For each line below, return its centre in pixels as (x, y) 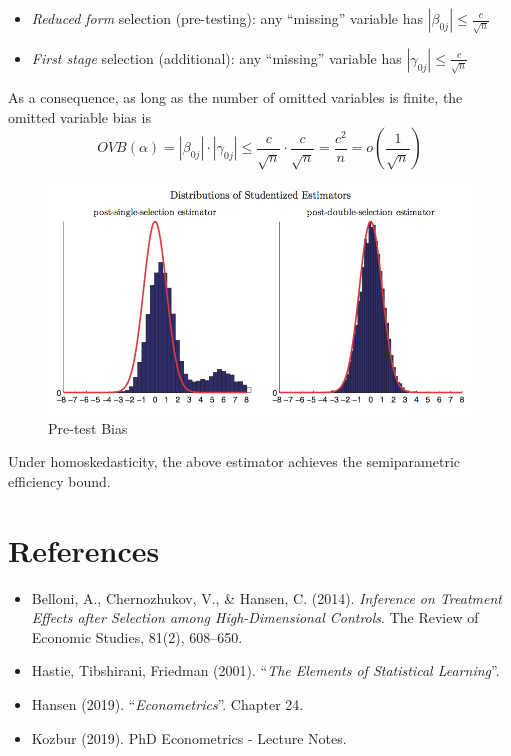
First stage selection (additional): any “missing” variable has (216, 57)
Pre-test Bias (88, 427)
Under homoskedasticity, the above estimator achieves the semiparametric (234, 461)
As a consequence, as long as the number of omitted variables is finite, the (235, 96)
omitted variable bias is (79, 116)
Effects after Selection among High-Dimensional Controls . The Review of (255, 617)
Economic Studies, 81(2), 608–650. (137, 636)
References (84, 549)
